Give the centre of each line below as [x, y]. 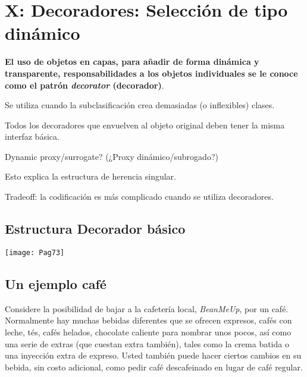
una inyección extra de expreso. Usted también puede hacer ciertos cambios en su [153, 355]
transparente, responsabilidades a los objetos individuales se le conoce [151, 73]
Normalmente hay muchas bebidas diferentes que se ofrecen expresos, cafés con [148, 320]
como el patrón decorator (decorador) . [84, 85]
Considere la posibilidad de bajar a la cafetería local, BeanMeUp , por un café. [147, 308]
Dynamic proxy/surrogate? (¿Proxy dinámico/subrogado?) [112, 156]
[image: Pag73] [35, 252]
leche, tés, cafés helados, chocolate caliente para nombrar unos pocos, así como [148, 332]
